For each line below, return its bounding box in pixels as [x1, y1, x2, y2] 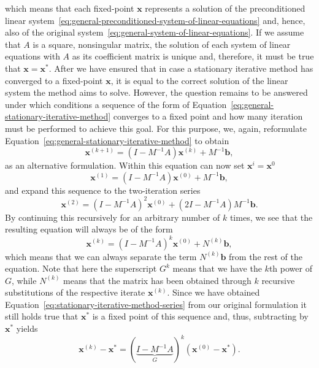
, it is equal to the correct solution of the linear [110, 74, 288, 86]
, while [12, 274, 37, 286]
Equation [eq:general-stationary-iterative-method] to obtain [5, 134, 229, 147]
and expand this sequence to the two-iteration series [5, 183, 201, 196]
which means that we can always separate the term [5, 250, 197, 263]
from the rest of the [229, 250, 302, 263]
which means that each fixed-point [5, 2, 134, 14]
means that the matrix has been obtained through [63, 274, 252, 286]
